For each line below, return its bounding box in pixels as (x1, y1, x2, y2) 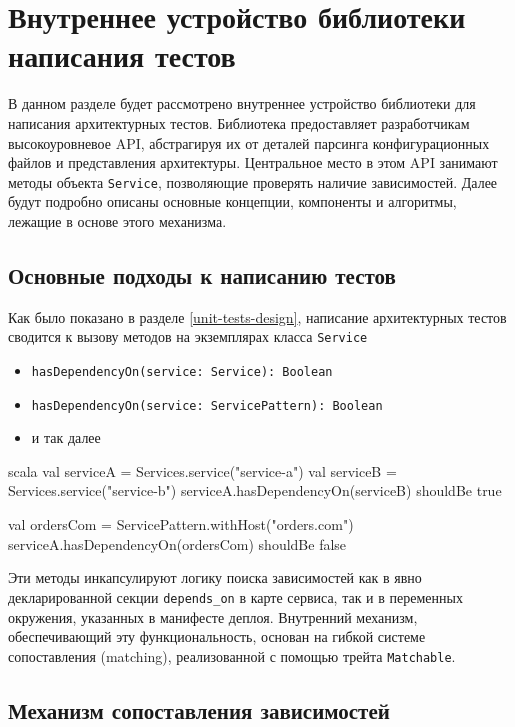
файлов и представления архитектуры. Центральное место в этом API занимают (8, 152, 498, 173)
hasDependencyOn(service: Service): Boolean (31, 364, 333, 379)
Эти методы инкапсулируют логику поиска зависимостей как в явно (8, 567, 422, 588)
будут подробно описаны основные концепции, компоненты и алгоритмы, (8, 191, 457, 212)
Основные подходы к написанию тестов (8, 259, 396, 290)
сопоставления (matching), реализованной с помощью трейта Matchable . (8, 645, 456, 666)
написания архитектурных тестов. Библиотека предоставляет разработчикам (8, 112, 470, 133)
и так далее (31, 427, 101, 448)
